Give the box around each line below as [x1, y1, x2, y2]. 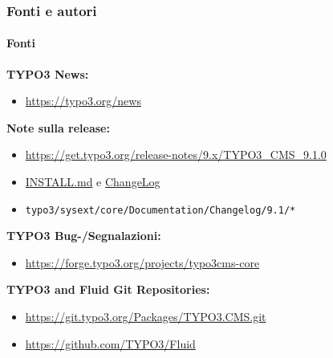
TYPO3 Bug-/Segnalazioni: [6, 227, 161, 244]
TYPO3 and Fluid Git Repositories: [6, 281, 210, 298]
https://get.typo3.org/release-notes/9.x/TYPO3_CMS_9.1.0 [25, 146, 327, 163]
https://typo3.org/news [25, 92, 141, 109]
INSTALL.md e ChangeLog [25, 173, 160, 190]
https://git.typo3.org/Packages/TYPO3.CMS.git [25, 308, 266, 325]
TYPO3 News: [6, 65, 89, 82]
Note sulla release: [6, 119, 110, 136]
